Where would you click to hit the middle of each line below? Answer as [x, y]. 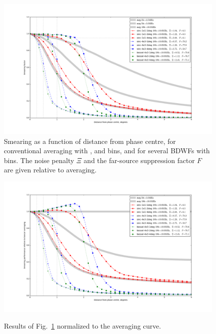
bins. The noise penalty [39, 160]
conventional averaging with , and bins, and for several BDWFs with [107, 151]
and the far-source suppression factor [139, 160]
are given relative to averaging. [50, 170]
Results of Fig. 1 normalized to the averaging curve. [82, 325]
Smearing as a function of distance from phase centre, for [90, 141]
